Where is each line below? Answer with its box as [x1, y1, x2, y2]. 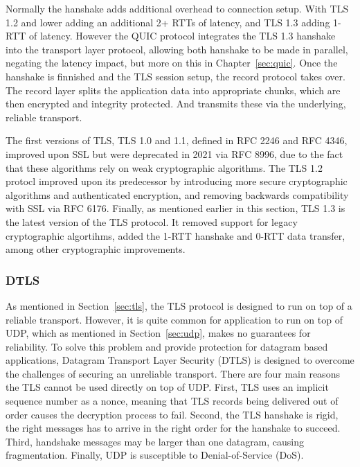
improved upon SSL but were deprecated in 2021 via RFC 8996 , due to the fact [6, 146, 343, 161]
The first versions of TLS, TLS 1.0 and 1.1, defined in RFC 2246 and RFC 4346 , [6, 133, 348, 148]
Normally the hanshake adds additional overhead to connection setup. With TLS [6, 1, 349, 15]
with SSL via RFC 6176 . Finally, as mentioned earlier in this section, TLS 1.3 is [6, 201, 345, 215]
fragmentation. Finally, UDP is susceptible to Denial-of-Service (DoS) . [6, 448, 304, 462]
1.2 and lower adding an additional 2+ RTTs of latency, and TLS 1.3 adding [6, 15, 330, 29]
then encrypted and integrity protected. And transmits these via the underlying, [6, 96, 346, 111]
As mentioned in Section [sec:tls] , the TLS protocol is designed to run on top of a [6, 298, 352, 312]
